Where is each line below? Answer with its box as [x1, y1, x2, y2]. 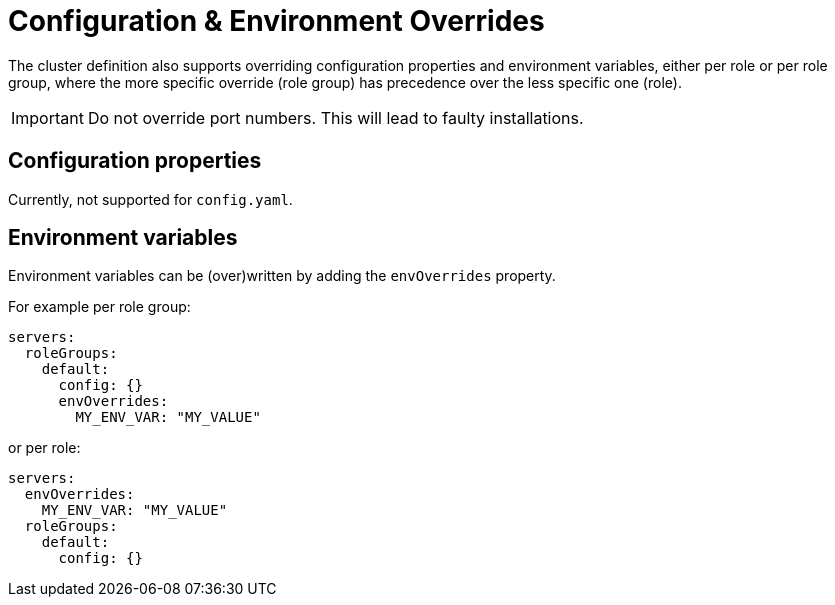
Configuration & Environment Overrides [8, 4, 545, 38]
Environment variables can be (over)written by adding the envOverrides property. [8, 267, 556, 285]
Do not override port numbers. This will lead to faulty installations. [87, 107, 584, 128]
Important [11, 107, 84, 128]
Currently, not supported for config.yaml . [8, 190, 293, 208]
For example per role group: [8, 298, 191, 316]
